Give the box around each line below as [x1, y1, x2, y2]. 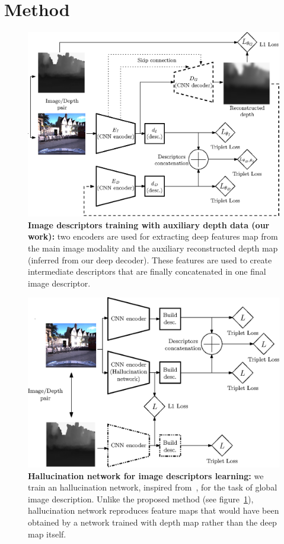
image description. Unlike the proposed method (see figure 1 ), [28, 492, 254, 505]
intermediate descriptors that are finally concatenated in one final [28, 265, 266, 278]
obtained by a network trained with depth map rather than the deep [28, 516, 277, 529]
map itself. [28, 527, 66, 540]
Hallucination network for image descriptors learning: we [28, 469, 264, 482]
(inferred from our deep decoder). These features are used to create [28, 253, 272, 266]
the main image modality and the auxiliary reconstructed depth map [28, 242, 278, 254]
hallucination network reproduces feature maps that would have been [28, 504, 279, 517]
